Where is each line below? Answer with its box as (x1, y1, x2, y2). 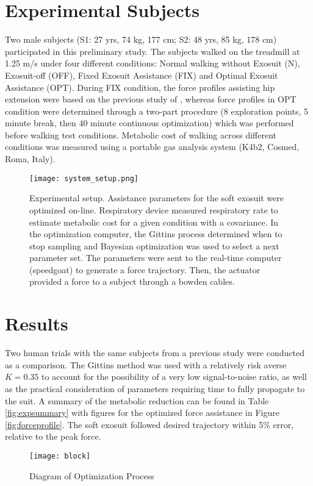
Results (5, 311, 68, 336)
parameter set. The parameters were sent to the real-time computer (29, 251, 282, 264)
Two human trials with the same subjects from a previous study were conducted (5, 346, 304, 359)
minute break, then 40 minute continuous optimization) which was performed (5, 116, 294, 129)
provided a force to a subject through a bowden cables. (29, 275, 235, 288)
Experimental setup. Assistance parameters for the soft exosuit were (29, 191, 284, 204)
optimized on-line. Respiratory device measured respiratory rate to (29, 203, 278, 216)
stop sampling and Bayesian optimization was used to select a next (29, 239, 279, 252)
